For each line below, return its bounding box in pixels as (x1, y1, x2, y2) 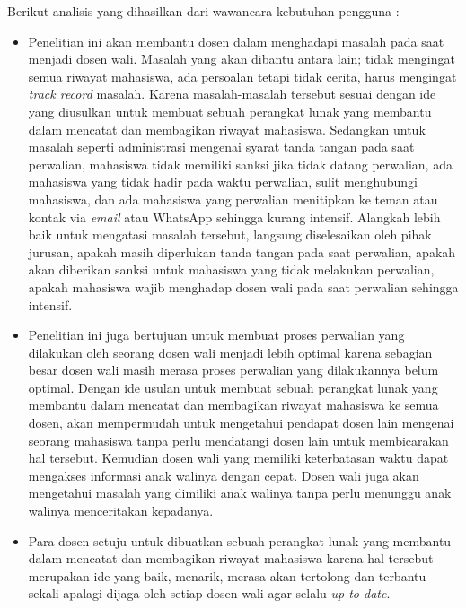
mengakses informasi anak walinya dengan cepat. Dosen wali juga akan (28, 465, 419, 484)
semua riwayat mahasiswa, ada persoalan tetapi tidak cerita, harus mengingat (28, 66, 457, 85)
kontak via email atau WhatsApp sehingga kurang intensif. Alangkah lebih (28, 207, 441, 226)
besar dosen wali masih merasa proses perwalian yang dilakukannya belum (28, 360, 439, 379)
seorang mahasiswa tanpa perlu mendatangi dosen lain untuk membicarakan (28, 430, 449, 449)
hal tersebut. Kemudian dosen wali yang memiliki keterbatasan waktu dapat (28, 448, 449, 467)
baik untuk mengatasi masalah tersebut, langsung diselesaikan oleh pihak (28, 225, 432, 244)
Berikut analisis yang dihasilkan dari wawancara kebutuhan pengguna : (7, 2, 400, 20)
